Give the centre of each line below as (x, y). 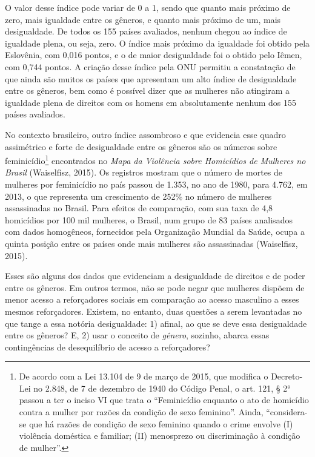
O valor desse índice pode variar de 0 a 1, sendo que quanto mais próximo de (148, 7)
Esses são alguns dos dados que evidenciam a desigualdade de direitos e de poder (155, 276)
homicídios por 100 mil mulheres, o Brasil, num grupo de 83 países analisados (149, 219)
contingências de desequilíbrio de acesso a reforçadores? (108, 347)
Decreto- (287, 376)
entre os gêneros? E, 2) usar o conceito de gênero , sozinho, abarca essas (137, 335)
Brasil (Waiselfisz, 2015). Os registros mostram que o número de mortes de (144, 172)
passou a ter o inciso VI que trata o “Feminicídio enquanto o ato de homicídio (164, 400)
